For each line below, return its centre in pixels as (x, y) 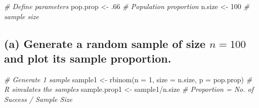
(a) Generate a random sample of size (105, 43)
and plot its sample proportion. (88, 58)
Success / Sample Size (38, 99)
